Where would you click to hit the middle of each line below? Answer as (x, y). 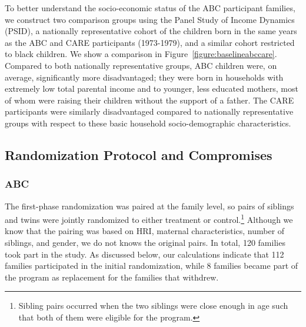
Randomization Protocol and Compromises (139, 154)
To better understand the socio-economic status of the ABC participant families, (150, 8)
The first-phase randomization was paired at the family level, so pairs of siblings (149, 206)
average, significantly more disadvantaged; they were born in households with (144, 77)
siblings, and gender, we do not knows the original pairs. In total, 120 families (145, 242)
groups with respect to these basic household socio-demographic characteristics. (148, 123)
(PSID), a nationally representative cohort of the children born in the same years (151, 31)
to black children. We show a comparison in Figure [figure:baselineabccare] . (141, 54)
